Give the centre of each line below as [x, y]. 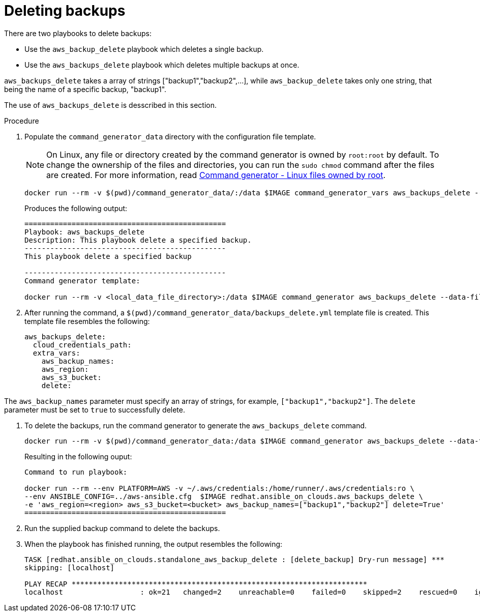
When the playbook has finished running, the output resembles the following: [154, 544]
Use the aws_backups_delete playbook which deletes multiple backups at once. [162, 65]
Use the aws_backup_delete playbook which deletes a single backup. [144, 49]
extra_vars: [56, 353]
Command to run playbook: [76, 472]
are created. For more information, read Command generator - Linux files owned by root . [216, 175]
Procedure [22, 121]
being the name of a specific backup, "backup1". [85, 89]
